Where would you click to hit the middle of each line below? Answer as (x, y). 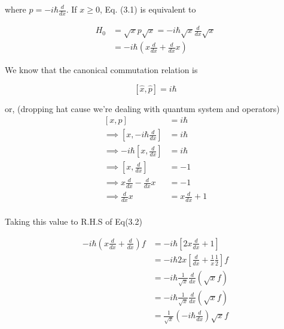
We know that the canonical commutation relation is (101, 70)
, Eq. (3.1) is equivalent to (148, 9)
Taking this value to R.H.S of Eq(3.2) (74, 221)
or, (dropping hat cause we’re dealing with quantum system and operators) (142, 108)
